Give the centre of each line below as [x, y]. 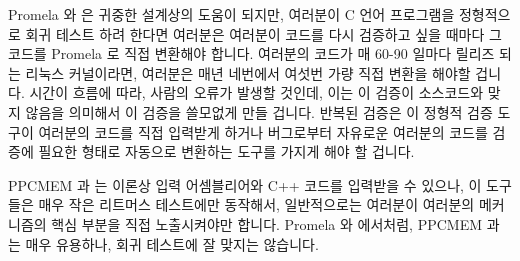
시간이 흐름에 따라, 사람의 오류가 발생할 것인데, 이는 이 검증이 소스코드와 [256, 92]
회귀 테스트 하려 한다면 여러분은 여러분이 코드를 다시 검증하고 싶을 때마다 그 [263, 33]
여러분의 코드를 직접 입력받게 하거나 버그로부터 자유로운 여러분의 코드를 [263, 131]
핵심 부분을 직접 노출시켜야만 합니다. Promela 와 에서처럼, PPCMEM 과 [275, 223]
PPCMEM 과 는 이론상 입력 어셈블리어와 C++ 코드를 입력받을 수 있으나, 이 [245, 184]
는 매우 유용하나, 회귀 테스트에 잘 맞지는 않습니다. [163, 243]
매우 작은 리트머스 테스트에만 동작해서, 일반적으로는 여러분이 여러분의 [256, 204]
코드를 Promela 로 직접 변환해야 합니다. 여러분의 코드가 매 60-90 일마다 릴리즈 [251, 53]
